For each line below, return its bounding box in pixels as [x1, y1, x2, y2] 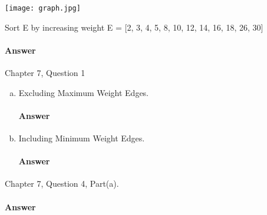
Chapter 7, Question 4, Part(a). [5, 177, 119, 190]
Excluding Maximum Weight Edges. [18, 86, 149, 98]
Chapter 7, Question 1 [5, 67, 85, 79]
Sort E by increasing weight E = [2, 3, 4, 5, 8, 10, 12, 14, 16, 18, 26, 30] [5, 21, 263, 33]
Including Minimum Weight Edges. [18, 132, 145, 144]
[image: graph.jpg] [5, 4, 81, 12]
